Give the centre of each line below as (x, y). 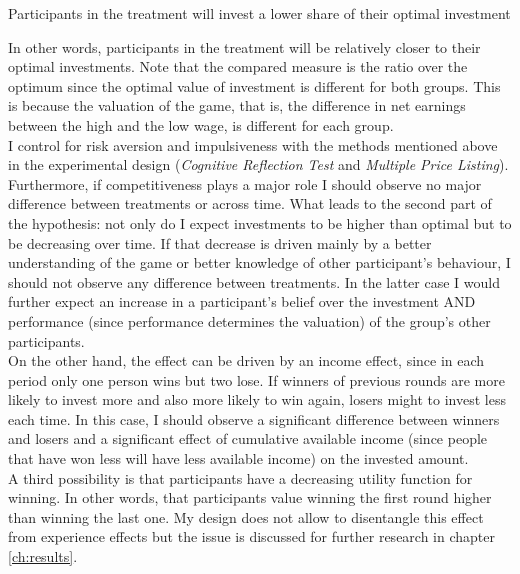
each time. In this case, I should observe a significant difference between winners (254, 418)
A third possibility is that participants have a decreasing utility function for (240, 477)
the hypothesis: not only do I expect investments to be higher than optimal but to (260, 222)
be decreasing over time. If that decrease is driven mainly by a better (220, 242)
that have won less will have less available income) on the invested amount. (238, 458)
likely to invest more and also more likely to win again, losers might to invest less (257, 399)
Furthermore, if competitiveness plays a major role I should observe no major (245, 183)
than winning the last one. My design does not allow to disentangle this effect (246, 516)
